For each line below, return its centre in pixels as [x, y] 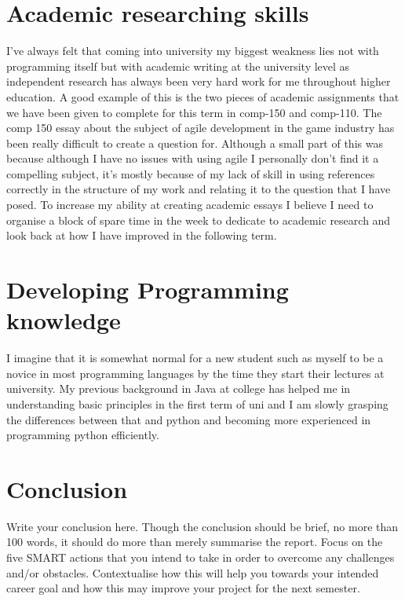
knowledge [64, 320]
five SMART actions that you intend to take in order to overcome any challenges [201, 557]
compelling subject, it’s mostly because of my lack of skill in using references [191, 173]
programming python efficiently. [83, 435]
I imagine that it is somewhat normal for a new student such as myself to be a [195, 358]
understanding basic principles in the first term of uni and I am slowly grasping [197, 403]
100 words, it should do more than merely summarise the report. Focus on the [195, 542]
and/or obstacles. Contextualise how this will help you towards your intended [193, 572]
